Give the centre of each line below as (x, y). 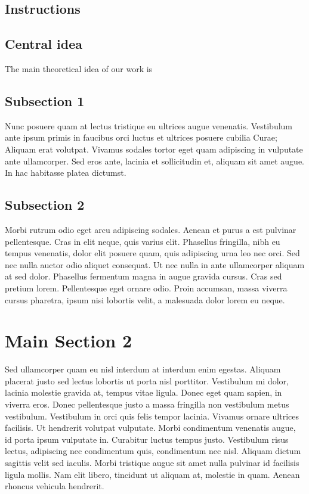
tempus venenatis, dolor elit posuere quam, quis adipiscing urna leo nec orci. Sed (152, 253)
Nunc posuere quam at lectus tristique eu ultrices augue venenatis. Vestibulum (149, 125)
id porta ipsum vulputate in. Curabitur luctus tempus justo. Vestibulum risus (147, 439)
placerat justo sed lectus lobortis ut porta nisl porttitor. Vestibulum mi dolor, (147, 380)
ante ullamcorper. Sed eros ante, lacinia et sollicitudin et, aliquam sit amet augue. (155, 161)
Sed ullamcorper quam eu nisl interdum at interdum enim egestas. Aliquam (143, 369)
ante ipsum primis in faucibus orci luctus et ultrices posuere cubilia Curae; (141, 137)
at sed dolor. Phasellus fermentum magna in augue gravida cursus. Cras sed (143, 276)
